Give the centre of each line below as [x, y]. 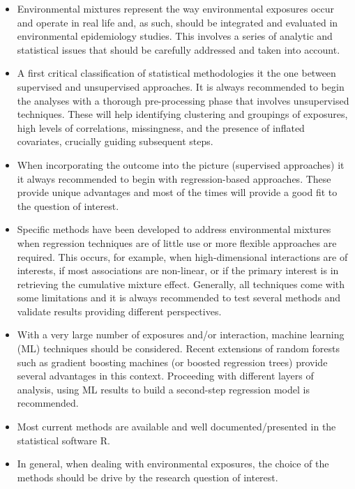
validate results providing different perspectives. [119, 311]
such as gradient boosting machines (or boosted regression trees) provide [172, 362]
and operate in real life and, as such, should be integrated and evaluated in [177, 22]
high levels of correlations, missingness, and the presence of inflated [161, 127]
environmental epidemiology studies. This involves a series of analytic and [175, 36]
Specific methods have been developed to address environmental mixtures [174, 229]
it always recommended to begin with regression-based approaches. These [174, 178]
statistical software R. [63, 440]
